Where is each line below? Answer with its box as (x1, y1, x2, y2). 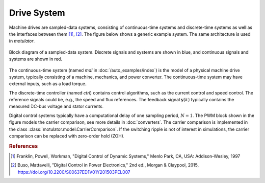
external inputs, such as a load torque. (9, 81, 87, 87)
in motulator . (9, 38, 35, 44)
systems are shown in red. (9, 56, 62, 62)
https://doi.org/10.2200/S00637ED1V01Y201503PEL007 (18, 169, 131, 175)
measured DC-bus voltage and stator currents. (9, 103, 104, 110)
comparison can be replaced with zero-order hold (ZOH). (9, 133, 125, 139)
